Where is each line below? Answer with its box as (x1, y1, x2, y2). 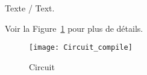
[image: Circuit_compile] (29, 43, 133, 52)
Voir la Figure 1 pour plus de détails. (5, 22, 143, 34)
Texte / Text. (5, 2, 55, 14)
